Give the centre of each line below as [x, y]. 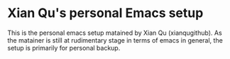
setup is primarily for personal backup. [64, 48]
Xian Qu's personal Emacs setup [105, 13]
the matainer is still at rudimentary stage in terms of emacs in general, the [115, 40]
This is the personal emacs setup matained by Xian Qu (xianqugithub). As [115, 33]
